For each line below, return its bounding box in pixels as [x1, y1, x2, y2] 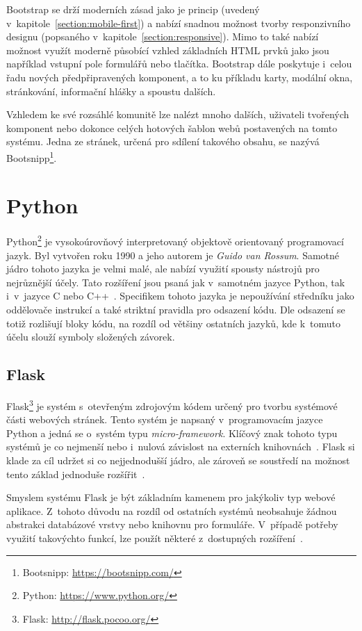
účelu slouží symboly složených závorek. [6, 329, 175, 344]
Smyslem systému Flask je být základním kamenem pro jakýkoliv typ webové [6, 490, 336, 505]
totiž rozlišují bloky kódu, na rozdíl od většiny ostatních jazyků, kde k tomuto [6, 315, 341, 330]
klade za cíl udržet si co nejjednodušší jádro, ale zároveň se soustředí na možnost [6, 452, 350, 467]
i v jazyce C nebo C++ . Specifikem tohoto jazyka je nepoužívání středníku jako [6, 288, 354, 303]
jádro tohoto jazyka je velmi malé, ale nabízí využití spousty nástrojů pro [6, 261, 320, 276]
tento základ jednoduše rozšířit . [6, 466, 145, 481]
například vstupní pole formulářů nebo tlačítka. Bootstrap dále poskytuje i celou [6, 56, 352, 71]
